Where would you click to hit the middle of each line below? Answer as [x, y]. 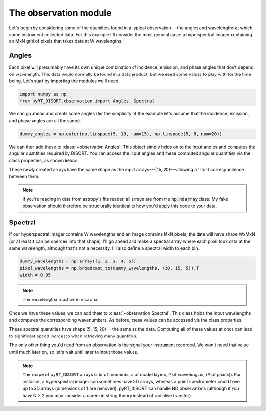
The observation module [60, 13]
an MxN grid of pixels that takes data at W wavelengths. [66, 41]
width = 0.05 [35, 275]
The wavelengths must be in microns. [60, 299]
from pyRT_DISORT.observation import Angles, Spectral [87, 101]
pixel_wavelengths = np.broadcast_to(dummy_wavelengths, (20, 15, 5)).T [109, 268]
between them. [24, 176]
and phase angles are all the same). [45, 120]
